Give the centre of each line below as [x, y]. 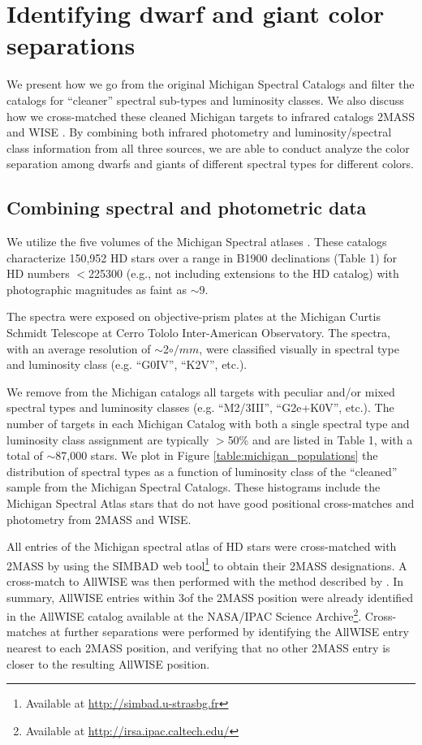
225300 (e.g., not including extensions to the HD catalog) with [244, 273]
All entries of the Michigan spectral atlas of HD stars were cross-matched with [202, 546]
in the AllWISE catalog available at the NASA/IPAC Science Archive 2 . [184, 615]
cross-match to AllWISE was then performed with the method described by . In [205, 581]
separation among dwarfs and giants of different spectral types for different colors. [211, 164]
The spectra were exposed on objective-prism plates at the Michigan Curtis [194, 316]
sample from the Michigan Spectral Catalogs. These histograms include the [194, 487]
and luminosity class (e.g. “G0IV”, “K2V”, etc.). [127, 364]
